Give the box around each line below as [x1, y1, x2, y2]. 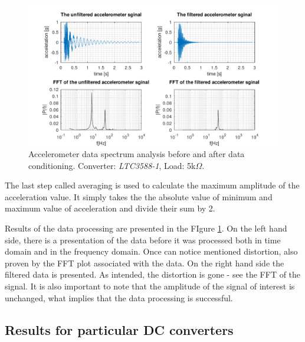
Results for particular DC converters [5, 320, 234, 338]
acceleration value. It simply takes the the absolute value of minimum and [5, 190, 273, 203]
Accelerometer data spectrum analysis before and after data [28, 148, 245, 160]
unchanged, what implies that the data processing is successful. [5, 291, 233, 304]
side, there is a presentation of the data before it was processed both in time [5, 233, 281, 246]
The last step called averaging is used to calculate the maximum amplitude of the [5, 179, 300, 191]
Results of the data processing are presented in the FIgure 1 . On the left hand [5, 222, 287, 234]
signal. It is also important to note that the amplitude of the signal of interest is [5, 280, 295, 292]
